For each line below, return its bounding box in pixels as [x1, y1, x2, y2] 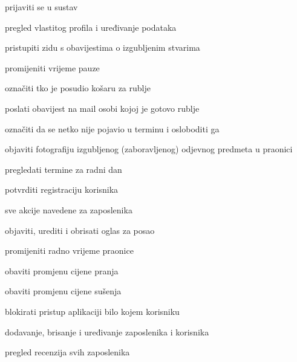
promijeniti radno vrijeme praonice [5, 244, 134, 257]
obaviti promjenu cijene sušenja [5, 285, 122, 297]
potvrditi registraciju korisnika [5, 183, 119, 196]
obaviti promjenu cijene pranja [5, 264, 119, 277]
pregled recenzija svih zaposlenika [5, 346, 130, 358]
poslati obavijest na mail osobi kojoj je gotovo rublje [5, 102, 200, 114]
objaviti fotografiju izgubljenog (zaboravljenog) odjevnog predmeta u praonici [5, 143, 293, 155]
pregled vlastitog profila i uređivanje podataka [5, 21, 177, 33]
